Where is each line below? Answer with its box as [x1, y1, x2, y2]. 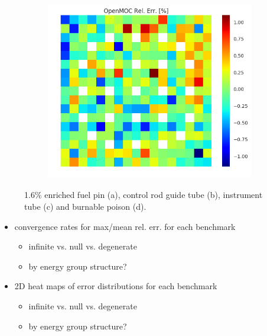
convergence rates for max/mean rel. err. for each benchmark [14, 220, 236, 232]
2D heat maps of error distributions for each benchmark [14, 280, 217, 292]
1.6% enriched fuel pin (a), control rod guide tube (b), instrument [24, 188, 263, 201]
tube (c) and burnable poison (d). [24, 200, 146, 213]
